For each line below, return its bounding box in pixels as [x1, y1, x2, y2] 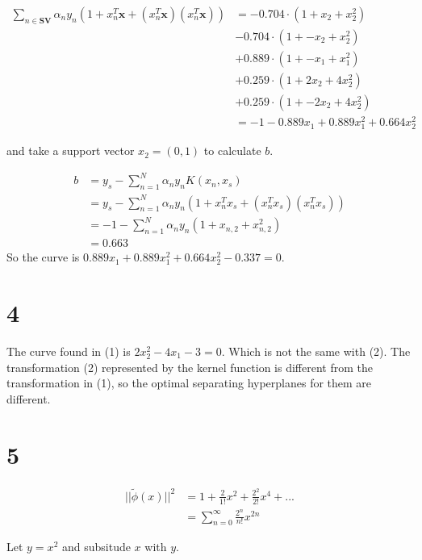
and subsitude [61, 538, 131, 555]
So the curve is [6, 249, 80, 265]
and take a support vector [6, 142, 135, 159]
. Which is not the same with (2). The [221, 342, 411, 359]
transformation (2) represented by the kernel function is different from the [6, 358, 373, 375]
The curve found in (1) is [6, 342, 131, 359]
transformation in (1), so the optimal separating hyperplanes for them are [6, 374, 372, 391]
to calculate [203, 142, 261, 159]
